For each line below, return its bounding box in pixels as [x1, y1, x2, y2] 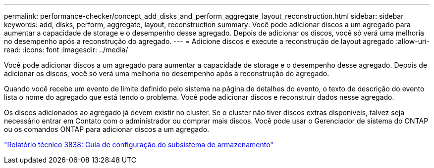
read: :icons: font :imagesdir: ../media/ [4, 45, 128, 54]
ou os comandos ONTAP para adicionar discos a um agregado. [4, 125, 210, 133]
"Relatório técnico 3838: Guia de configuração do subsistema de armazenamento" [4, 140, 273, 149]
